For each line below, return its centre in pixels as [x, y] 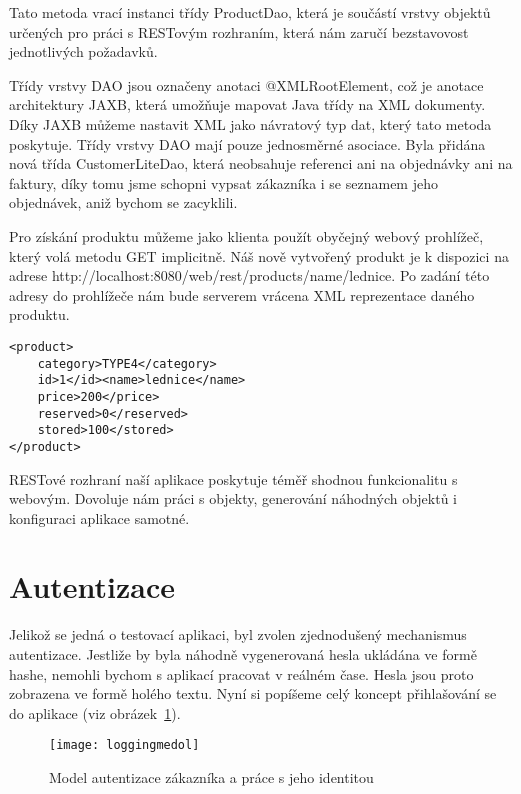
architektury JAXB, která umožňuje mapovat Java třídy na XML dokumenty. [247, 104]
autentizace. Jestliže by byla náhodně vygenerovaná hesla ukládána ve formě [243, 654]
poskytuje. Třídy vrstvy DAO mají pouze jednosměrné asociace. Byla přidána [247, 143]
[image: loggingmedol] [124, 745]
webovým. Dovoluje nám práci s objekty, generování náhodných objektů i [233, 498]
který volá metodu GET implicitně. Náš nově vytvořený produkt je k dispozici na [259, 255]
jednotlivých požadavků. [83, 51]
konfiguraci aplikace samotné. [99, 517]
